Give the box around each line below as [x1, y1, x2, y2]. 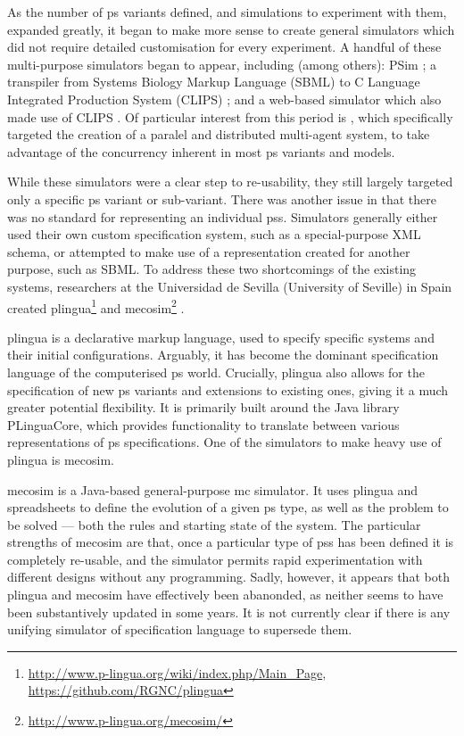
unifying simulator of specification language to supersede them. [7, 620, 352, 639]
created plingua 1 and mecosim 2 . [7, 295, 185, 317]
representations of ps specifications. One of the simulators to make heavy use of [7, 433, 442, 451]
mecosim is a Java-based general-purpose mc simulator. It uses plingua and [7, 480, 418, 499]
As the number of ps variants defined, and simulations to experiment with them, [7, 3, 447, 21]
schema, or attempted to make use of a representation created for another [7, 242, 410, 260]
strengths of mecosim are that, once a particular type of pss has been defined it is [7, 533, 454, 551]
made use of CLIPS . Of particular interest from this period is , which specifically [7, 107, 453, 126]
